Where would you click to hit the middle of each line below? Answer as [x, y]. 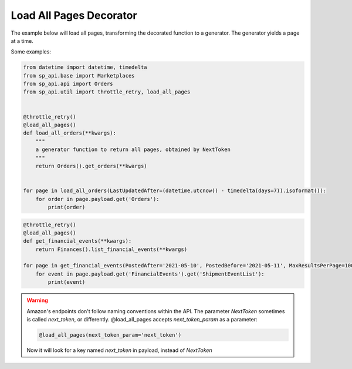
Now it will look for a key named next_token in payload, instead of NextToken [119, 350]
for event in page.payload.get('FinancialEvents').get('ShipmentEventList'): [150, 274]
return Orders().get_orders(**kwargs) [91, 166]
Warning [37, 300]
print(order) [67, 207]
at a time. [22, 41]
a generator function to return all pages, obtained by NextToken [133, 150]
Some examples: [31, 52]
